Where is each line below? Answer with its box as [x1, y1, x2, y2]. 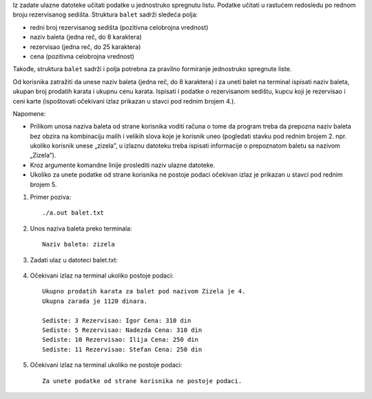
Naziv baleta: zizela [42, 240, 115, 249]
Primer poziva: [30, 193, 72, 202]
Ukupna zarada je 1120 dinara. [42, 297, 148, 305]
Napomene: [12, 109, 46, 117]
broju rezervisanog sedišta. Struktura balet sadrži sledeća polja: [12, 10, 198, 19]
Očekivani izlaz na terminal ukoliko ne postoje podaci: [30, 361, 183, 369]
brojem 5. [30, 180, 57, 188]
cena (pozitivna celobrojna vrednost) [30, 52, 134, 60]
